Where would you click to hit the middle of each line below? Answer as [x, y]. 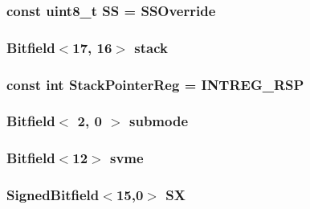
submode [159, 121]
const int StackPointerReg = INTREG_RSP [155, 84]
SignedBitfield [53, 195]
